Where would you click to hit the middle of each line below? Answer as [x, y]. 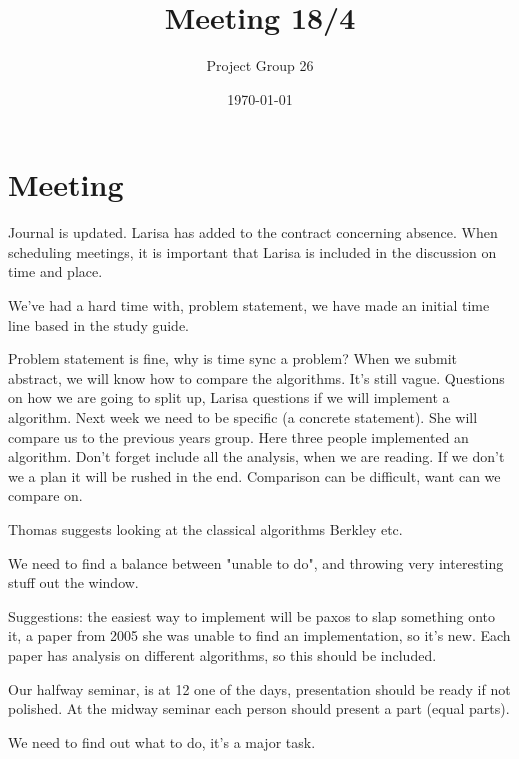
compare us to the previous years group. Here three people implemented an [238, 436]
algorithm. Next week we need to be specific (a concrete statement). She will [243, 417]
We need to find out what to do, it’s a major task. [162, 741]
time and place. [55, 271]
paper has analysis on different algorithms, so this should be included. [222, 654]
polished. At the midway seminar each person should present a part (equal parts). [259, 708]
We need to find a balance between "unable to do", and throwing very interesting [256, 562]
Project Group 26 [260, 65]
